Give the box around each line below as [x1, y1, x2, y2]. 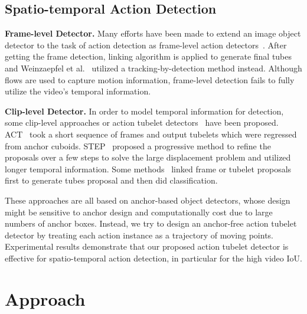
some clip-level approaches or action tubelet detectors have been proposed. [5, 116, 279, 129]
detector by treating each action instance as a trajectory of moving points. [5, 228, 273, 241]
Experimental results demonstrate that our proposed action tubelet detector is [5, 240, 289, 253]
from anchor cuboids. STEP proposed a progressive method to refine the [5, 139, 271, 152]
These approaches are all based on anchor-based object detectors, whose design [5, 194, 290, 206]
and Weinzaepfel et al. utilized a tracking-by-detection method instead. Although [5, 61, 302, 74]
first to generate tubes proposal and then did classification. [5, 174, 218, 187]
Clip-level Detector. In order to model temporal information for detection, [5, 104, 284, 117]
